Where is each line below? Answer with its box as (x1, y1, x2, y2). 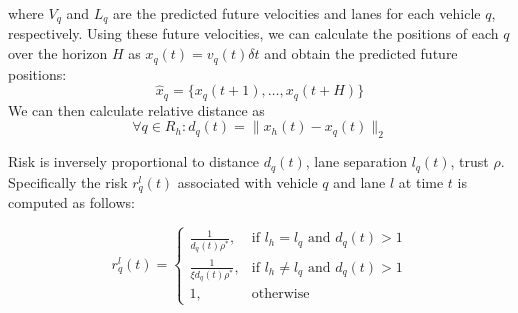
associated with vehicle (177, 171, 318, 192)
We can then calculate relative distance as (8, 99, 265, 120)
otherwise (251, 287, 310, 302)
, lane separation (305, 151, 407, 172)
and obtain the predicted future (264, 43, 458, 64)
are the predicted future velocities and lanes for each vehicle (113, 3, 481, 23)
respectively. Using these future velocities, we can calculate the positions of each (8, 23, 499, 44)
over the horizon (8, 43, 108, 64)
